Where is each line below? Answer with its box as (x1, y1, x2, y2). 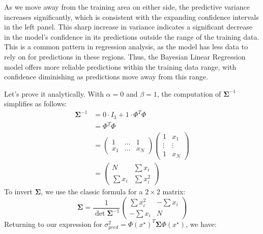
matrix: (162, 186, 186, 196)
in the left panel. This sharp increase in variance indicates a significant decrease (4, 21, 252, 32)
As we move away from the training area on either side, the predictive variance (4, 2, 250, 12)
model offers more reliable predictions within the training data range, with (4, 61, 237, 72)
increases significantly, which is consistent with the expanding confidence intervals (4, 11, 259, 22)
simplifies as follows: (4, 98, 67, 109)
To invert (4, 186, 33, 196)
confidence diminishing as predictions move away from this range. (4, 71, 208, 82)
